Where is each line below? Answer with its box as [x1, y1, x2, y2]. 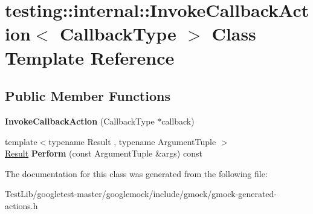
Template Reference [5, 45, 175, 70]
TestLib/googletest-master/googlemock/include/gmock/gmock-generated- [5, 187, 277, 200]
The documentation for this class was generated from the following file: [5, 167, 268, 180]
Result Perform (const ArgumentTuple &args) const [5, 147, 202, 160]
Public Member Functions [5, 86, 170, 105]
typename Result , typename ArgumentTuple [48, 135, 216, 148]
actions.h [5, 199, 38, 212]
